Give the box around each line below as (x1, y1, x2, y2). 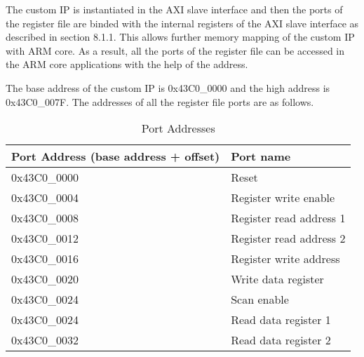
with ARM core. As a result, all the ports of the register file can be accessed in (6, 43, 345, 58)
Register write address (231, 250, 340, 267)
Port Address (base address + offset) (11, 148, 220, 165)
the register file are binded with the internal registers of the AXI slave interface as (6, 15, 359, 30)
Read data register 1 (231, 311, 331, 328)
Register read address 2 (231, 230, 346, 247)
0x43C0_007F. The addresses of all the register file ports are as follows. (6, 94, 314, 109)
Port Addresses (141, 120, 215, 137)
